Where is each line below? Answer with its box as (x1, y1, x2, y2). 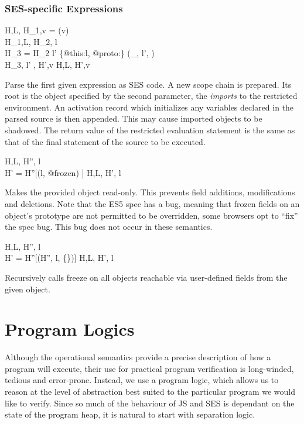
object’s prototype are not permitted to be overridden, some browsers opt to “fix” (5, 209, 298, 221)
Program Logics (5, 317, 135, 341)
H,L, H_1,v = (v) (5, 24, 69, 36)
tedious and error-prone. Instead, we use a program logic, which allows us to (5, 374, 279, 386)
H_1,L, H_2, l (5, 35, 57, 47)
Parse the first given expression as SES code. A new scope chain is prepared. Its (5, 78, 292, 90)
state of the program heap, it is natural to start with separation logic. (5, 408, 255, 420)
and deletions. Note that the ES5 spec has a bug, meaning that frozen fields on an (5, 197, 300, 209)
